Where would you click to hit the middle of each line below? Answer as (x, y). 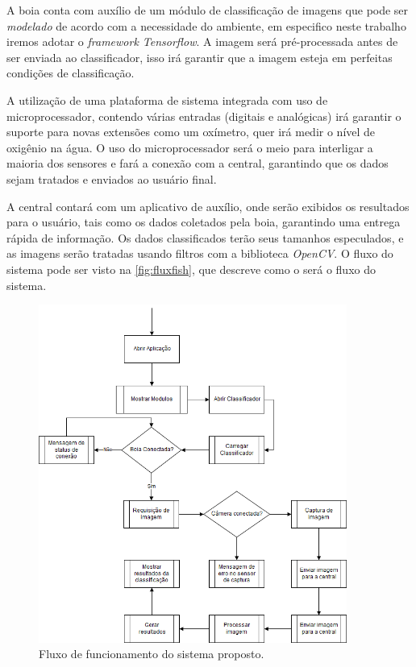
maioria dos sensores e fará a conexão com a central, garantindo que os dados (198, 163)
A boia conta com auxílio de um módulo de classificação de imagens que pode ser (208, 10)
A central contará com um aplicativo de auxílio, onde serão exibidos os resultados (208, 206)
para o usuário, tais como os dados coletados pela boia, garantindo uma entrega (204, 222)
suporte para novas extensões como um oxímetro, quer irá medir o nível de (191, 132)
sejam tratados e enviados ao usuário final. (112, 178)
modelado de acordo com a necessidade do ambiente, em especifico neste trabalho (206, 25)
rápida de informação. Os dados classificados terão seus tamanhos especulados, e (205, 237)
